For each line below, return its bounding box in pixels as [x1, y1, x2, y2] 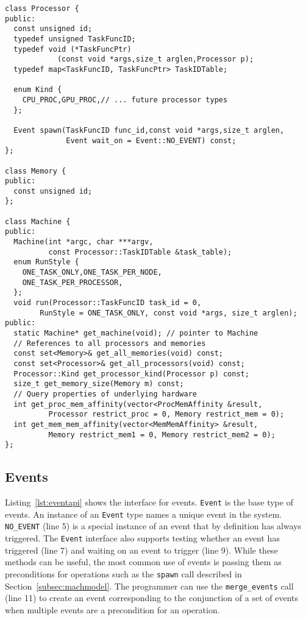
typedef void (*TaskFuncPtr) [13, 44, 132, 54]
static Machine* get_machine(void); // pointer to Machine [13, 329, 258, 337]
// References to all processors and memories [13, 339, 206, 348]
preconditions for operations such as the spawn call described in [5, 567, 242, 580]
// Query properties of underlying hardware [13, 389, 197, 398]
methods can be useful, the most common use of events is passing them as [5, 555, 282, 568]
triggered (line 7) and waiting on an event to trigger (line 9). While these [5, 543, 278, 556]
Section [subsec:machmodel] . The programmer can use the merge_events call [5, 579, 294, 592]
